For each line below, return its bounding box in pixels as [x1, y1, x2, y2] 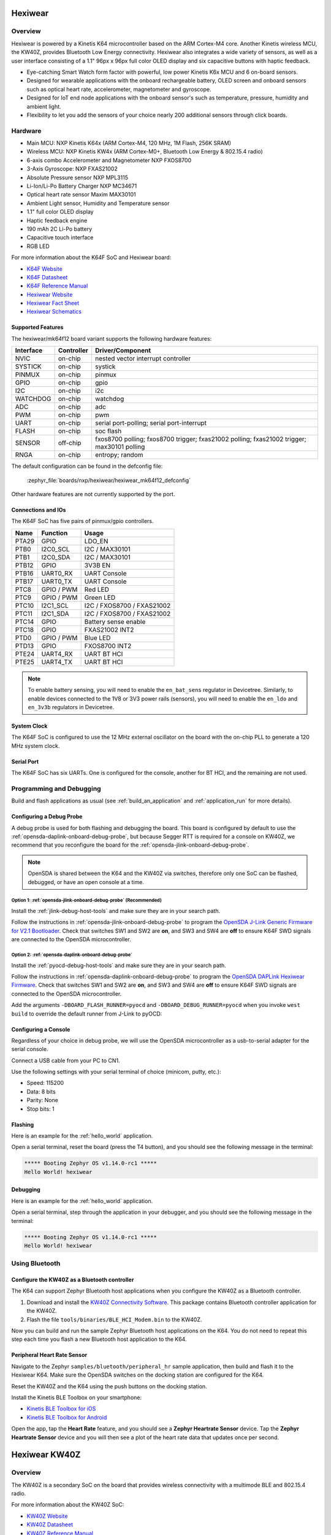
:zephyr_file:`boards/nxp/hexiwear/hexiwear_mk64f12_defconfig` [26, 476, 191, 484]
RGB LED [26, 243, 50, 250]
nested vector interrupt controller [95, 354, 191, 363]
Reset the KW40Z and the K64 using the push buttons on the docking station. [11, 1382, 208, 1390]
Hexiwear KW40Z [11, 1450, 81, 1460]
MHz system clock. [11, 742, 60, 749]
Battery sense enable [84, 617, 146, 626]
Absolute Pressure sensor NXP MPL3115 [26, 174, 129, 181]
